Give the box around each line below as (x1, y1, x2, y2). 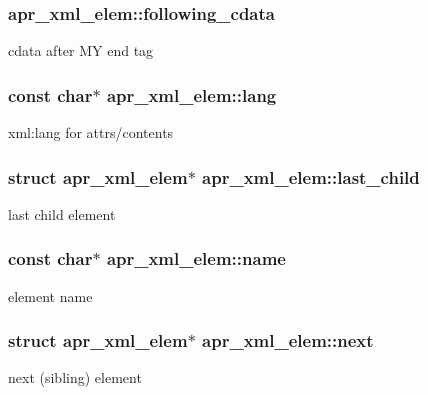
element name (8, 285, 93, 306)
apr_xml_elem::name (106, 246, 286, 271)
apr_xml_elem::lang (106, 82, 277, 107)
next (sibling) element (8, 367, 142, 388)
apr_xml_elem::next (202, 328, 374, 353)
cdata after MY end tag (8, 40, 154, 61)
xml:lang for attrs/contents (8, 122, 174, 143)
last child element (8, 203, 116, 224)
